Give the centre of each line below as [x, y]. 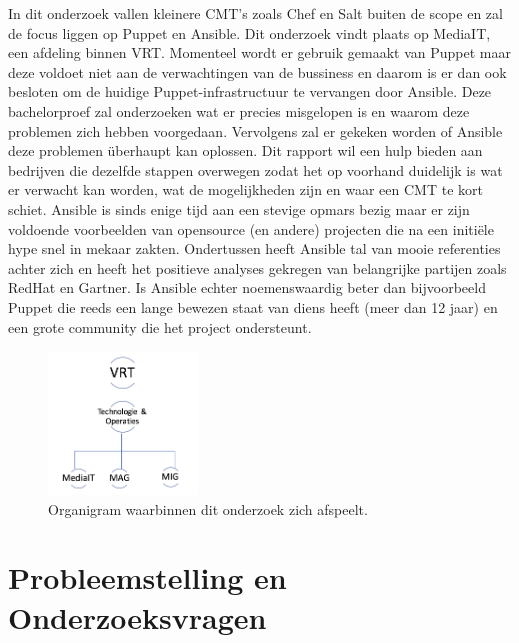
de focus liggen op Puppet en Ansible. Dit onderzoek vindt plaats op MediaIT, [249, 32]
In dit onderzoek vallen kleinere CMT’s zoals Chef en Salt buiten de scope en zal [255, 13]
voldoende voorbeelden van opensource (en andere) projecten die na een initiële [251, 228]
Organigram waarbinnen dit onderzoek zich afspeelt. [208, 508]
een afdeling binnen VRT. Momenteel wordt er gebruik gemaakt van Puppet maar [260, 52]
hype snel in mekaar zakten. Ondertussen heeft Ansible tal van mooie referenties [254, 248]
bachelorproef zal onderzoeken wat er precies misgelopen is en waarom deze [239, 110]
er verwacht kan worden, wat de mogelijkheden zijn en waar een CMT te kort [245, 189]
